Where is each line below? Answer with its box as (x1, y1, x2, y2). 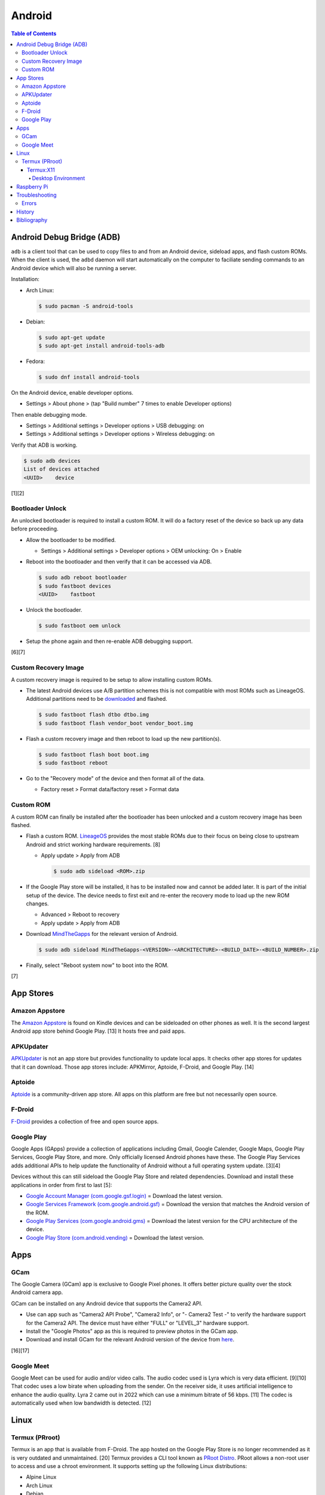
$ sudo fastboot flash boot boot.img (38, 751, 149, 758)
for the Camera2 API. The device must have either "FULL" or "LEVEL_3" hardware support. (26, 1319, 249, 1326)
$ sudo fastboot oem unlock (38, 623, 121, 629)
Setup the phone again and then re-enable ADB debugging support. (26, 637, 193, 645)
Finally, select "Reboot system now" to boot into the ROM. (26, 962, 169, 969)
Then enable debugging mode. (11, 411, 87, 418)
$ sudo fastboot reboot (38, 759, 109, 767)
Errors (22, 200, 37, 207)
